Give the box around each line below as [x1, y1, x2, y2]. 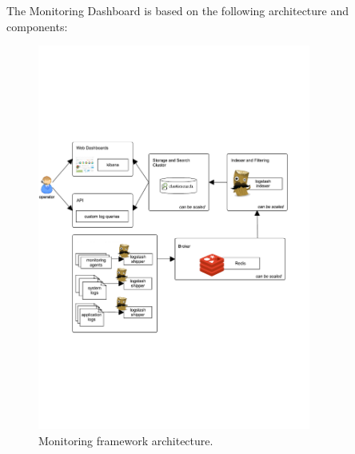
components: [6, 18, 68, 34]
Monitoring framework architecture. [38, 432, 213, 448]
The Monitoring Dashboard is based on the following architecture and [6, 2, 349, 18]
